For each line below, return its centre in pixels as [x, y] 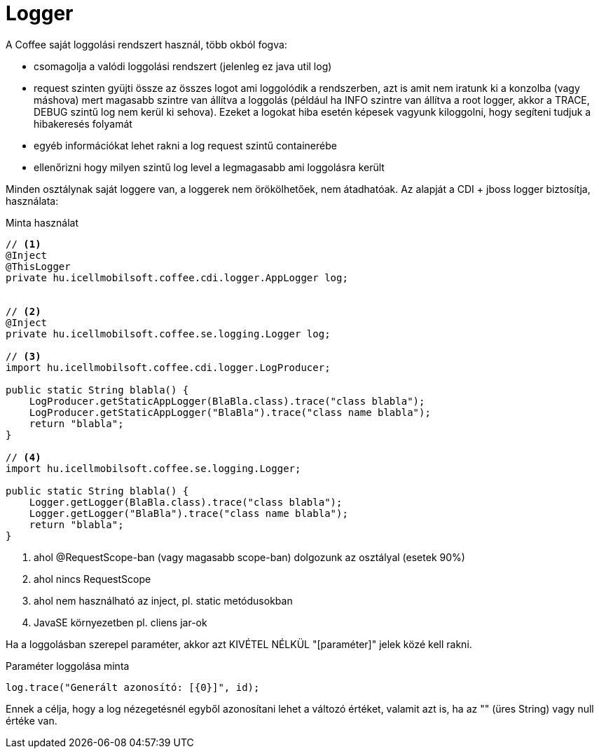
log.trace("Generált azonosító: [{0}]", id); [133, 687]
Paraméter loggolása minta [68, 666]
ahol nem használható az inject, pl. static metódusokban [163, 600]
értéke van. [32, 720]
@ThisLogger [38, 266]
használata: [32, 201]
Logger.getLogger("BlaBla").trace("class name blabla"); [188, 513]
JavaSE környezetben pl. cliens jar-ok [121, 622]
